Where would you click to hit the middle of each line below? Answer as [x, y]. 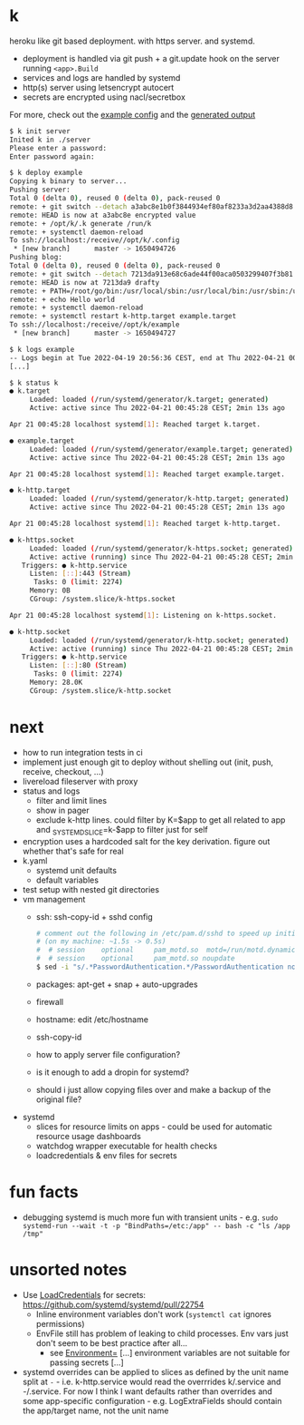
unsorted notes [68, 1270]
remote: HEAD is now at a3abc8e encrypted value [103, 215]
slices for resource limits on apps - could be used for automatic [154, 1127]
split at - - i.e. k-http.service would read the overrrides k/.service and [152, 1381]
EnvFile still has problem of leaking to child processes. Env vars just [162, 1333]
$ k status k [34, 383]
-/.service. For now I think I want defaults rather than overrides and [147, 1391]
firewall [50, 1001]
